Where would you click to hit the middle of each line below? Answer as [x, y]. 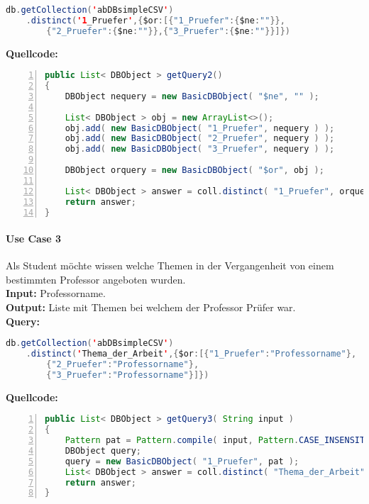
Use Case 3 [34, 239]
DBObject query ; [103, 450]
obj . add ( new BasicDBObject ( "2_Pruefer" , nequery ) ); [200, 139]
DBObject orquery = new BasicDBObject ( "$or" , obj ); [194, 170]
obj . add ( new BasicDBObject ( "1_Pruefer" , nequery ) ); [200, 128]
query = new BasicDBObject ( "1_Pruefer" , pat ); [182, 461]
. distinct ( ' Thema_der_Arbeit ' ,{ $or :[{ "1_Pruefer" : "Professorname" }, [191, 354]
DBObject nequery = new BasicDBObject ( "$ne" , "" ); [192, 96]
